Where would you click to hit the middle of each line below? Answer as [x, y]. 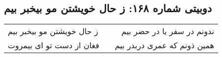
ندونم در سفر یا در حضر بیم [168, 31]
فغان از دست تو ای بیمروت [54, 45]
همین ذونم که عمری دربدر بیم [164, 45]
